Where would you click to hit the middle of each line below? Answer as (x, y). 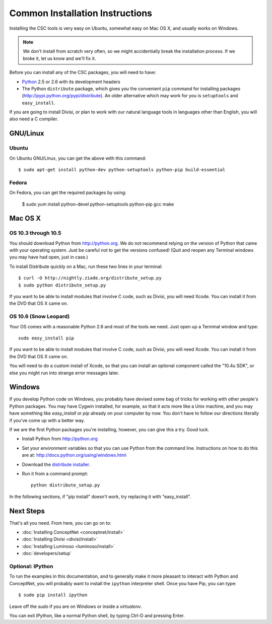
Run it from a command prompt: (55, 473)
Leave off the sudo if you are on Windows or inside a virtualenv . (76, 606)
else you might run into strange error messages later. (64, 373)
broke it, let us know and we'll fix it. (59, 58)
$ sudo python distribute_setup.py (62, 285)
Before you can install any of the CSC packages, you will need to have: (83, 73)
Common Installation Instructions (81, 13)
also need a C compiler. (34, 119)
